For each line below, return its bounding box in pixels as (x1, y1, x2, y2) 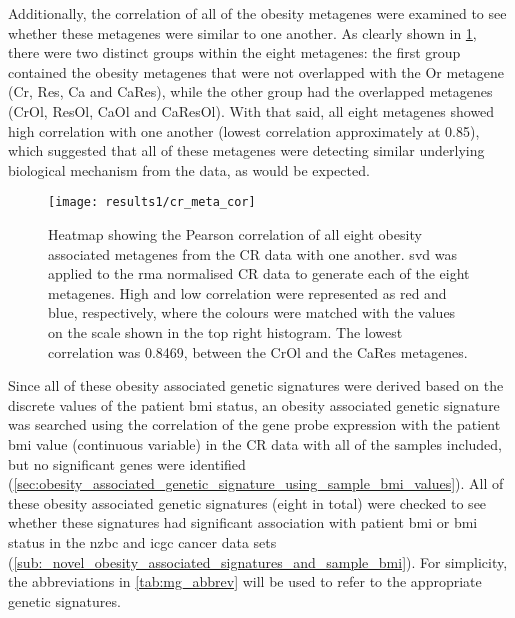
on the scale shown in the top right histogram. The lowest (48, 321, 403, 342)
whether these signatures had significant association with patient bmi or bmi (8, 512, 478, 533)
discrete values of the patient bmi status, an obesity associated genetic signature (8, 394, 500, 415)
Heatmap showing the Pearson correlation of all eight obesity (48, 224, 422, 244)
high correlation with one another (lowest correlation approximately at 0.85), (8, 120, 480, 141)
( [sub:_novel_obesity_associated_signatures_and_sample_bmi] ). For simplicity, (8, 551, 508, 572)
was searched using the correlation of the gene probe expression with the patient (8, 414, 501, 435)
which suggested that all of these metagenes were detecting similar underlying (8, 140, 485, 161)
